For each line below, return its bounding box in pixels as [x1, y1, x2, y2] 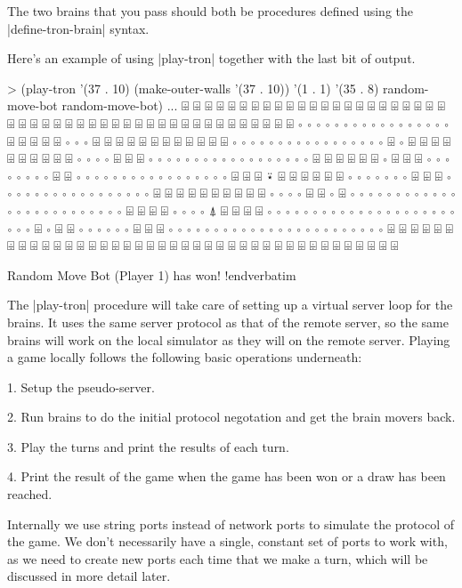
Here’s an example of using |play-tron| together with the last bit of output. [7, 49, 416, 68]
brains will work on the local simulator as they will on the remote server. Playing [7, 330, 450, 349]
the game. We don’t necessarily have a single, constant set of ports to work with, [7, 532, 448, 551]
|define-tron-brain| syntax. [7, 19, 150, 37]
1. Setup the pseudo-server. [7, 377, 155, 396]
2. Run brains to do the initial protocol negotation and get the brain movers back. [7, 407, 456, 426]
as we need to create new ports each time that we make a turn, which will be [7, 549, 428, 568]
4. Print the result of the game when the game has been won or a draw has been [7, 467, 446, 486]
